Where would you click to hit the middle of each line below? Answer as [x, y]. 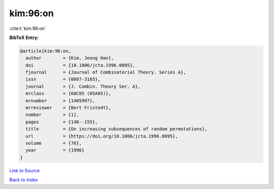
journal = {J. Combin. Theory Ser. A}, [83, 86]
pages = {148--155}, [62, 122]
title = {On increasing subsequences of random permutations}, [116, 129]
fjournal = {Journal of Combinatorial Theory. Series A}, [106, 72]
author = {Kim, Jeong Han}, [70, 58]
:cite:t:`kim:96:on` [28, 28]
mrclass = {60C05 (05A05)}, [68, 93]
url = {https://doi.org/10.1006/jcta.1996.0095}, [102, 136]
